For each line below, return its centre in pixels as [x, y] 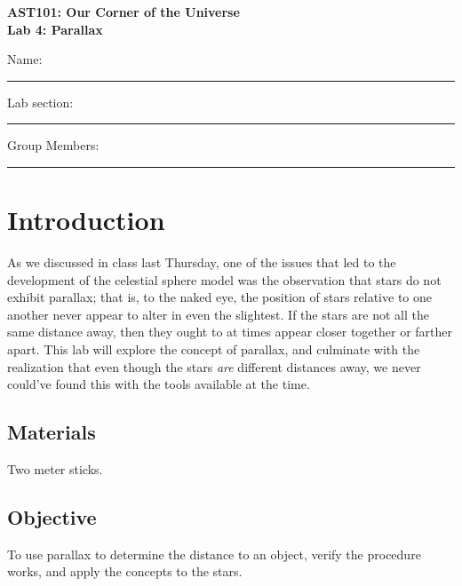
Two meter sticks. [55, 469]
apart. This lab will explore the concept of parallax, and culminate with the [214, 349]
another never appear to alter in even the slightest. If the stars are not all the [218, 314]
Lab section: [40, 102]
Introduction [86, 220]
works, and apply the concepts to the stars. [125, 571]
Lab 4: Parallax [55, 29]
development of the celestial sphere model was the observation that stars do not [224, 279]
